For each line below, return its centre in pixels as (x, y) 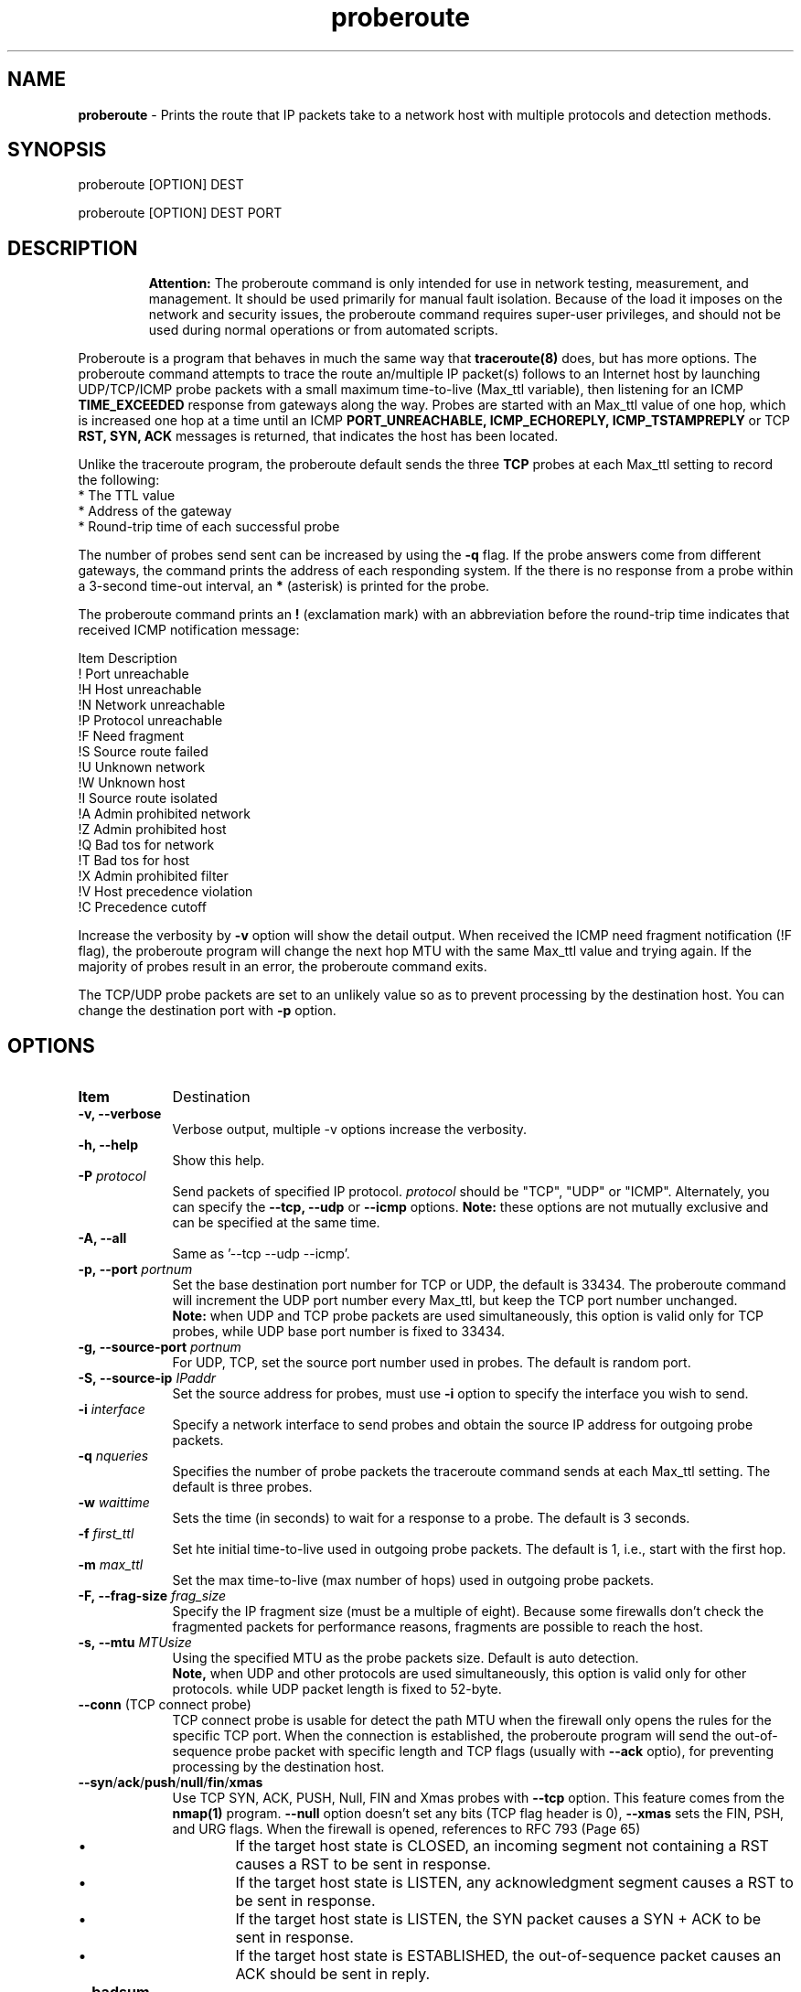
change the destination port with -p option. (207, 1011)
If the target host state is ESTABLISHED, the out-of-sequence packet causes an (508, 1956)
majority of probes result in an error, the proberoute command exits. (283, 967)
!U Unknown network (142, 767)
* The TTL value (127, 496)
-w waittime (114, 1503)
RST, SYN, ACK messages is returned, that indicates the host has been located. (318, 436)
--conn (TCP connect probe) (165, 1705)
